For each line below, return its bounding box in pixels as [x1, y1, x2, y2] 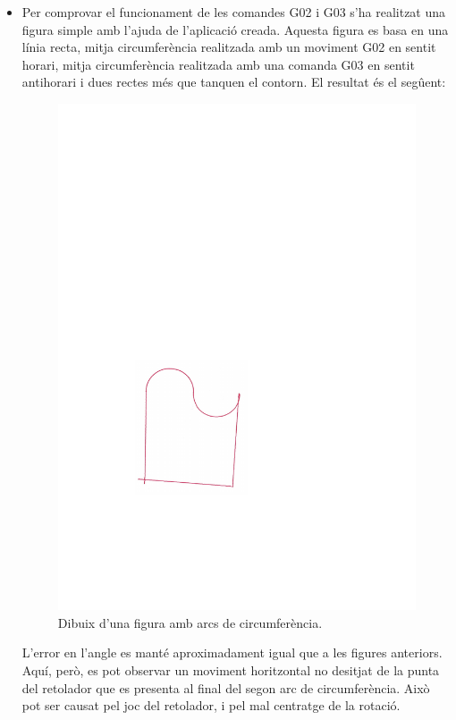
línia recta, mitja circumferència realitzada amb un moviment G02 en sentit [21, 38, 436, 56]
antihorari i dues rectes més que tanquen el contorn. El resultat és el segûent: [21, 72, 446, 91]
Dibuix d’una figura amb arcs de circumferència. [57, 613, 323, 631]
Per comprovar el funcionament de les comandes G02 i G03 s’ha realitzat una [21, 3, 446, 21]
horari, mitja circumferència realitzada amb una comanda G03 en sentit [21, 55, 415, 73]
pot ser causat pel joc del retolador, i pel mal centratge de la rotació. [21, 696, 401, 715]
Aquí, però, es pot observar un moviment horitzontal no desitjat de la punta [21, 661, 440, 679]
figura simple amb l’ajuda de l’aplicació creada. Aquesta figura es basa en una [21, 20, 449, 38]
